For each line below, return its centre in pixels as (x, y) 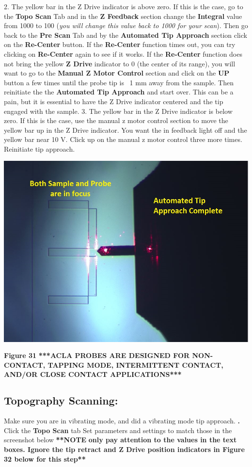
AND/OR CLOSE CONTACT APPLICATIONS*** (93, 374)
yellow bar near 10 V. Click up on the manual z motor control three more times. (123, 139)
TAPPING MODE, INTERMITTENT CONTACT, (135, 365)
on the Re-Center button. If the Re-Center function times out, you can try (120, 44)
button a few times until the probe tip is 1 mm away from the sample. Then (119, 82)
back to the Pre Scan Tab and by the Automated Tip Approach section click (126, 35)
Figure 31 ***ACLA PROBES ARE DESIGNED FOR (97, 355)
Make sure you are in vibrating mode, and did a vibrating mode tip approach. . (122, 421)
